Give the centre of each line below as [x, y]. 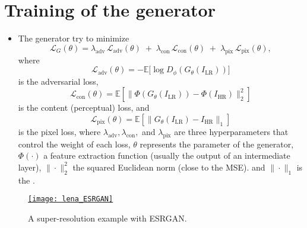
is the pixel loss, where [59, 131]
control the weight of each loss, [74, 144]
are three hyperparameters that [231, 131]
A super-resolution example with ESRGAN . [107, 218]
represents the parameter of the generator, [217, 144]
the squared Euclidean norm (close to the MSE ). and [169, 167]
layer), [30, 167]
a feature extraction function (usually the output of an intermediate [167, 155]
